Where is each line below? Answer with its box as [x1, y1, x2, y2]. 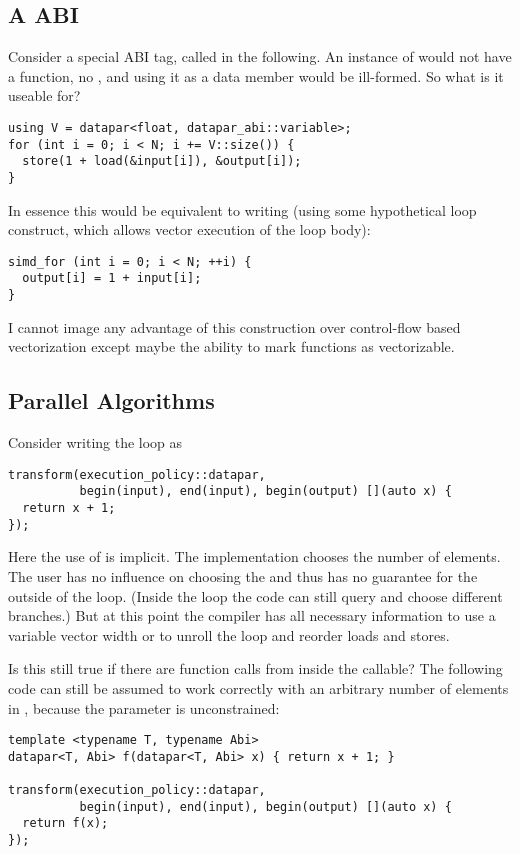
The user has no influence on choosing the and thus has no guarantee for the [8, 565, 478, 586]
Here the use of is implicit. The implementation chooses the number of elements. [8, 546, 501, 567]
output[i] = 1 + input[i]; [22, 271, 202, 286]
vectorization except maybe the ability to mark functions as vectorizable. [8, 336, 455, 357]
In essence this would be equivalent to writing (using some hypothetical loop [8, 199, 477, 220]
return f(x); [22, 816, 109, 831]
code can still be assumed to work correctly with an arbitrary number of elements [8, 677, 509, 698]
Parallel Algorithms [8, 385, 215, 416]
